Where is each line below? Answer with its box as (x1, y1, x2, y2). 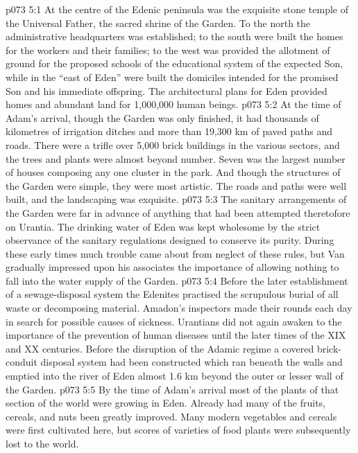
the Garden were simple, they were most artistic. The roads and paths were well (6, 178, 347, 193)
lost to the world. (6, 436, 79, 450)
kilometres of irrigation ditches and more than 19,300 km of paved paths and (6, 124, 332, 139)
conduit (6, 355, 37, 369)
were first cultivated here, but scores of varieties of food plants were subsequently (6, 423, 351, 437)
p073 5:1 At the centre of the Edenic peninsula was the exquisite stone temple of (6, 2, 349, 16)
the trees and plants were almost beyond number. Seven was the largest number (6, 151, 346, 166)
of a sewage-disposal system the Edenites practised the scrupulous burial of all (6, 287, 339, 301)
